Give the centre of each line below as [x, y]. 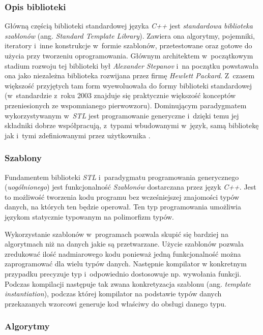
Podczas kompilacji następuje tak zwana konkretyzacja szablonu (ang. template [128, 283]
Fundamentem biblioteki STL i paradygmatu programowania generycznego [122, 177]
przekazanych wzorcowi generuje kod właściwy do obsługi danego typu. [115, 303]
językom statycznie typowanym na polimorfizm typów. [89, 216]
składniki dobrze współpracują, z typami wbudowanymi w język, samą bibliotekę [132, 125]
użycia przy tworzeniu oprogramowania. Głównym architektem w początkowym [129, 55]
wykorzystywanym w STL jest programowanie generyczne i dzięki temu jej [122, 115]
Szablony [23, 158]
